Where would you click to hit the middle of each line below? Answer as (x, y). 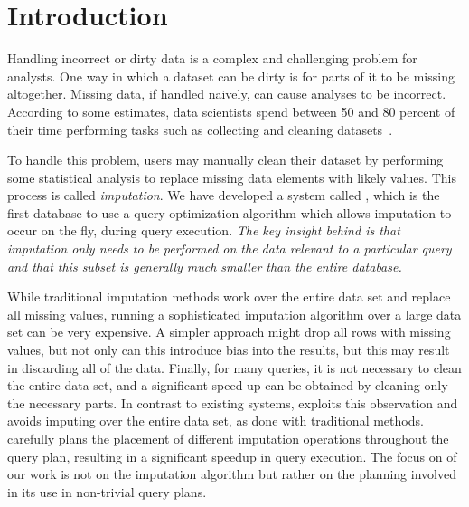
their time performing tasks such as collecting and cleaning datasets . (200, 129)
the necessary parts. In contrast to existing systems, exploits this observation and (233, 402)
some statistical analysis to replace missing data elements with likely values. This (232, 177)
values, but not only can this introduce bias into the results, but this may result (229, 350)
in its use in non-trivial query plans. (107, 491)
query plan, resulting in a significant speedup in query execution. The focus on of (232, 456)
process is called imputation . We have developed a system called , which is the (224, 195)
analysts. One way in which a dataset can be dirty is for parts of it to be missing (231, 76)
